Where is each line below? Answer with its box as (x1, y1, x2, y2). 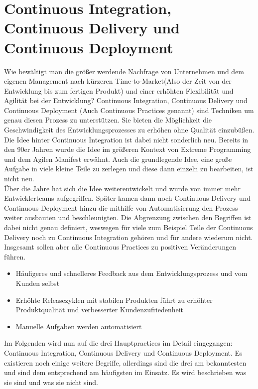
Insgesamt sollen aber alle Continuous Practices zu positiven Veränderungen (4, 242, 236, 252)
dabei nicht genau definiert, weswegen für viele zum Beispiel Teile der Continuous (4, 222, 253, 232)
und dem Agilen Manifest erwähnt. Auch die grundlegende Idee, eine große (4, 153, 232, 164)
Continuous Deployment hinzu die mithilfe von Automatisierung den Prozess (4, 202, 238, 213)
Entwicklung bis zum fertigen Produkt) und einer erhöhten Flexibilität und (4, 85, 234, 96)
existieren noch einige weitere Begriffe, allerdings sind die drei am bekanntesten (4, 357, 247, 368)
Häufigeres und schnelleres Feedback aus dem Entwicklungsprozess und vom (15, 268, 248, 278)
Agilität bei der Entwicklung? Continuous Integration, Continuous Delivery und (4, 95, 248, 106)
